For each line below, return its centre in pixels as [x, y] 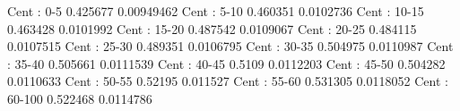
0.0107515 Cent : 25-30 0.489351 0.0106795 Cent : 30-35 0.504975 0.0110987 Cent [230, 46]
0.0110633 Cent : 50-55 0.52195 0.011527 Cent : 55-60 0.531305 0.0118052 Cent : [228, 81]
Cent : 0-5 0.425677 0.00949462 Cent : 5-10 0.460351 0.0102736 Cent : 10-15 [216, 11]
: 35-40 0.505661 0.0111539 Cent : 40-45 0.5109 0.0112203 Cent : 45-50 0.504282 [226, 63]
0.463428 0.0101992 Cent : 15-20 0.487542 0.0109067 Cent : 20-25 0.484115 [212, 28]
